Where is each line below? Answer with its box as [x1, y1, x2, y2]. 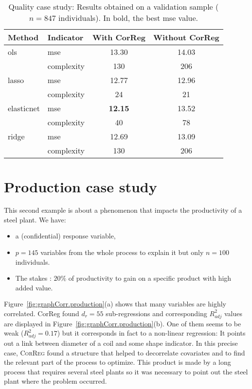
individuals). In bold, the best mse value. [58, 12, 198, 23]
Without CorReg [153, 32, 219, 43]
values [224, 308, 242, 318]
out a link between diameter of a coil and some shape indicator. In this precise [4, 338, 238, 348]
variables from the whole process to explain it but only [40, 247, 204, 257]
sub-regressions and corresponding [106, 308, 207, 318]
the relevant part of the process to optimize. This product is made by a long [4, 357, 231, 367]
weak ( [4, 328, 24, 338]
